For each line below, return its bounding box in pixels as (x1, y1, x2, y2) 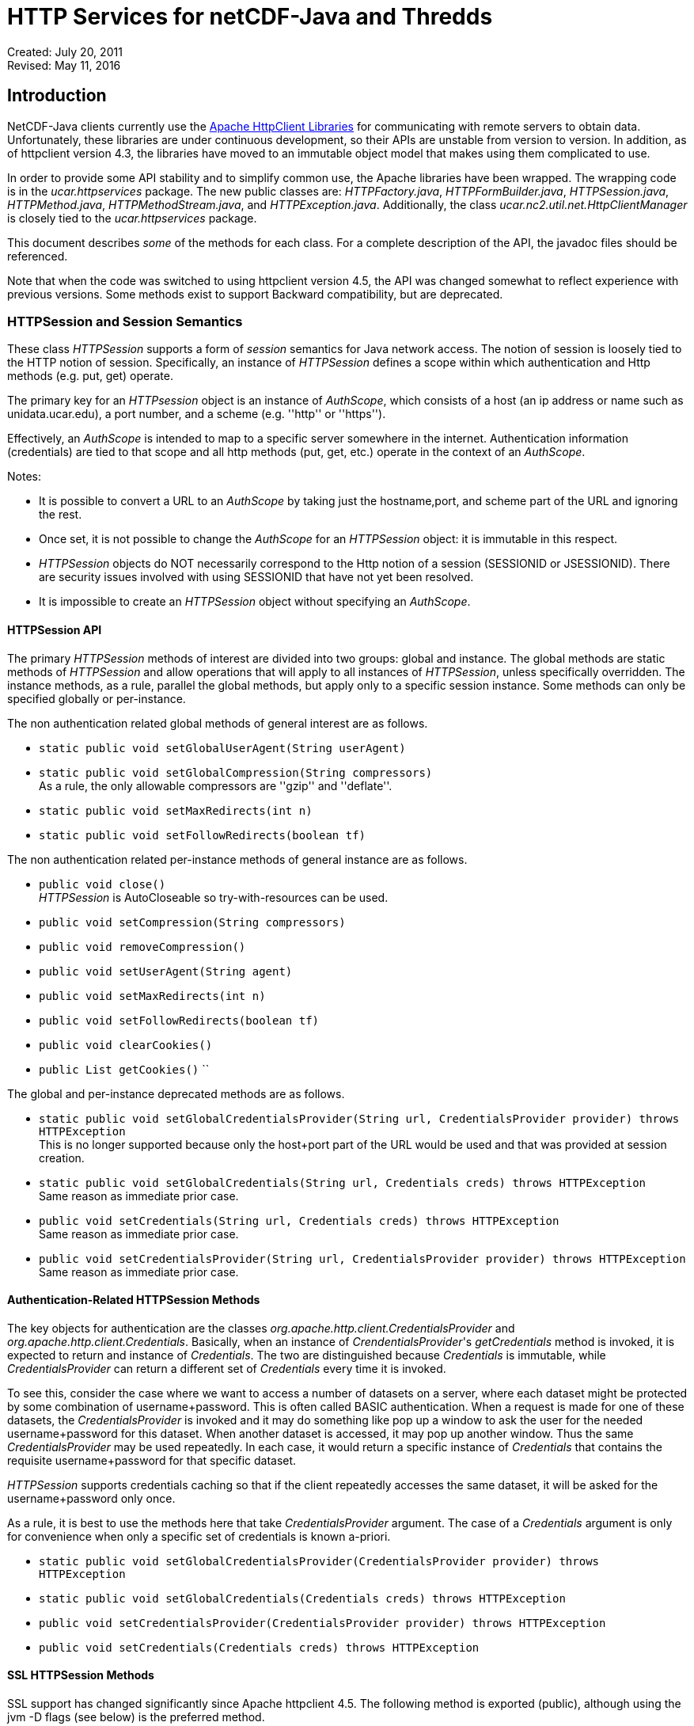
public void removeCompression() (39, 940, 246, 953)
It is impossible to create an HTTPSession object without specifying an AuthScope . (39, 595, 471, 609)
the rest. (39, 508, 82, 522)
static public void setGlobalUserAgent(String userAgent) (39, 741, 406, 755)
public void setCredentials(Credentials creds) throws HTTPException (39, 1640, 480, 1654)
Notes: (7, 470, 41, 484)
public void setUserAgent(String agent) (39, 964, 293, 978)
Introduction (7, 86, 107, 106)
